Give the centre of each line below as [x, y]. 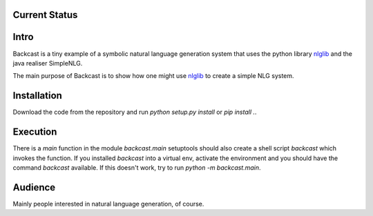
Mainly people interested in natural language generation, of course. [108, 204]
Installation [37, 96]
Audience [34, 187]
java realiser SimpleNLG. [48, 63]
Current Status [45, 15]
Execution [35, 132]
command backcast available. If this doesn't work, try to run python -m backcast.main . [137, 167]
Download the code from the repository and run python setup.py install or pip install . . [135, 112]
